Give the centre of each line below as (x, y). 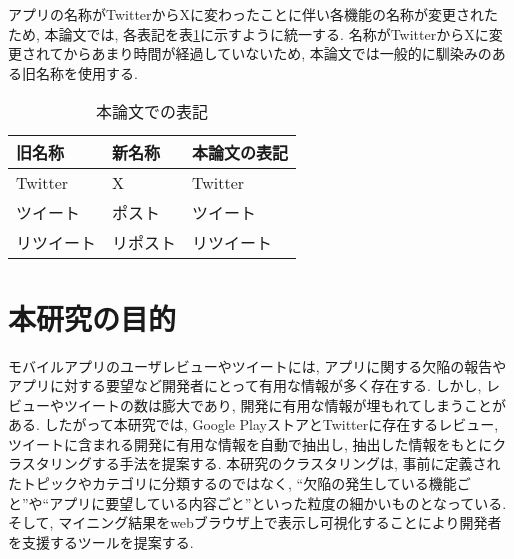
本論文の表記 (240, 153)
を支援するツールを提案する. (101, 541)
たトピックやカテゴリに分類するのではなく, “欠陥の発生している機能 (232, 483)
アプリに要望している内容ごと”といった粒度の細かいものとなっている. (278, 502)
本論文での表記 (152, 112)
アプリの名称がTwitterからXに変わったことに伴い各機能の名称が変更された (253, 14)
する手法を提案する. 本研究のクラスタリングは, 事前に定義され (296, 463)
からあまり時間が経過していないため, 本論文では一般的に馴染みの (277, 53)
